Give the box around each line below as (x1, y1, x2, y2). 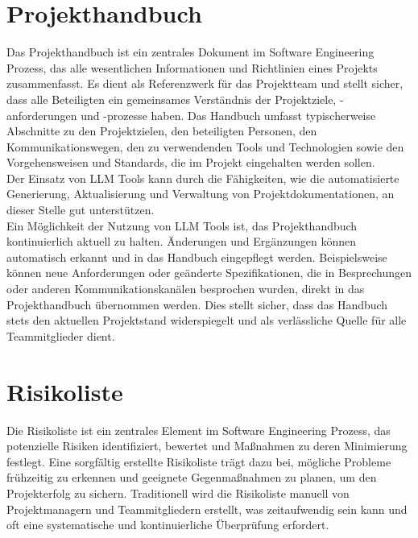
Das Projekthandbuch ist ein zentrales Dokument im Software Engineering (6, 43, 375, 60)
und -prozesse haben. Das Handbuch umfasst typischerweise (81, 106, 376, 123)
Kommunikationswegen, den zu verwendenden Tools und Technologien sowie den (6, 138, 404, 155)
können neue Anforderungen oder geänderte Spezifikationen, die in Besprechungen (6, 264, 412, 281)
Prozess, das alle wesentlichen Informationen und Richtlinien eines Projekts (6, 59, 378, 76)
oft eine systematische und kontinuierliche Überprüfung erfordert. (6, 516, 329, 533)
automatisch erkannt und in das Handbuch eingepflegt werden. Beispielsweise (6, 248, 387, 265)
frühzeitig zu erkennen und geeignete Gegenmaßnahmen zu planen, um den (6, 469, 377, 486)
